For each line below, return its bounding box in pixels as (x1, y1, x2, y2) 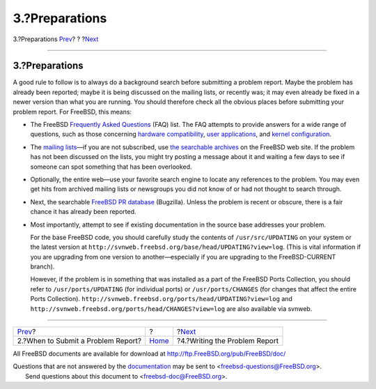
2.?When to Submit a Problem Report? (17, 336, 142, 346)
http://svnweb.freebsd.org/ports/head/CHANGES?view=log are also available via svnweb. (30, 304, 313, 313)
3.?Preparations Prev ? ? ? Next (13, 35, 99, 43)
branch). (30, 262, 55, 271)
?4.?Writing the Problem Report (176, 336, 279, 346)
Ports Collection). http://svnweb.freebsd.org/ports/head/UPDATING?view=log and (30, 295, 292, 303)
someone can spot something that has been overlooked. (30, 162, 192, 171)
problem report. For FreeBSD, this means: (13, 107, 132, 116)
